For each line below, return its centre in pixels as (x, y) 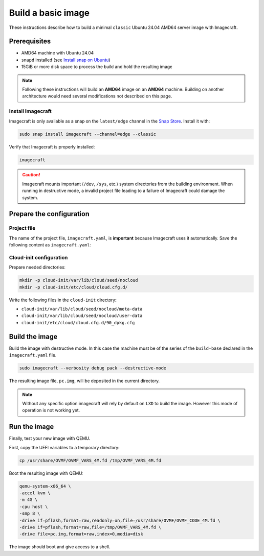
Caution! (31, 175)
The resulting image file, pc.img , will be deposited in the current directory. (84, 381)
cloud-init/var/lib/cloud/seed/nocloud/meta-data (82, 309)
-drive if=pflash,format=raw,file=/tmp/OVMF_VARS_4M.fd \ (90, 527)
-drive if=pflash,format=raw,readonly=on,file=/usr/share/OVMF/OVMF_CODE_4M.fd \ (120, 520)
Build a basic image (49, 13)
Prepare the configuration (49, 214)
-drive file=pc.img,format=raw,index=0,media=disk (81, 534)
